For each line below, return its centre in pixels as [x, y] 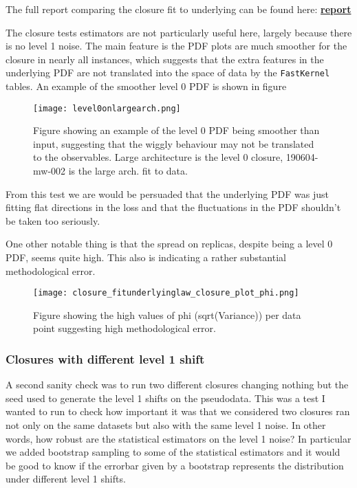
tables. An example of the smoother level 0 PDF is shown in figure [146, 86]
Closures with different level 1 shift [105, 358]
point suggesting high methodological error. [125, 328]
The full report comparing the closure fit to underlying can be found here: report [178, 9]
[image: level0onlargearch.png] [107, 108]
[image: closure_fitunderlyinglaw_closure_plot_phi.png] [166, 293]
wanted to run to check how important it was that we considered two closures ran [178, 411]
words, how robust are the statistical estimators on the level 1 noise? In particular [178, 438]
